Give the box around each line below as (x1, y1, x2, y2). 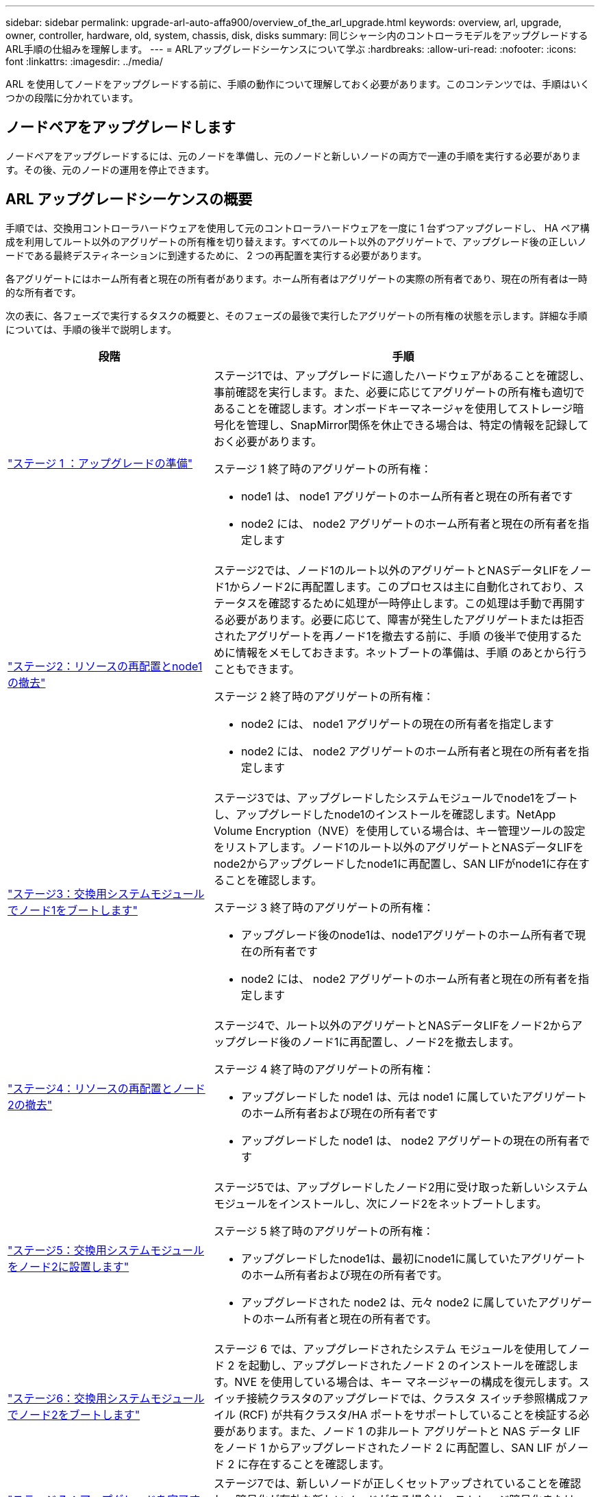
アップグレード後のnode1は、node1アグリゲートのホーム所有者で (240, 927, 575, 942)
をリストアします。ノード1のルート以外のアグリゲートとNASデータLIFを (213, 840, 584, 854)
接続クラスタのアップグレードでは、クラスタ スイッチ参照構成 (246, 1391, 567, 1405)
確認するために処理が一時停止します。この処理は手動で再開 (268, 596, 575, 610)
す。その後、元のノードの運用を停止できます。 (5, 163, 215, 175)
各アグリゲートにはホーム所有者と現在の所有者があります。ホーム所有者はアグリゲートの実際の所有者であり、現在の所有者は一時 (5, 272, 588, 284)
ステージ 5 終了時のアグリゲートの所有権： (213, 1224, 434, 1238)
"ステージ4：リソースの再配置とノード (8, 1081, 205, 1095)
